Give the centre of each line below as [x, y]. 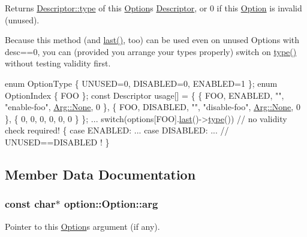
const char [30, 204]
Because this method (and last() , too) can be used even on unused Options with [152, 40]
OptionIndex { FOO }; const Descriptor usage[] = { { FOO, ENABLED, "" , [145, 95]
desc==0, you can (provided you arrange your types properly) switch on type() [151, 51]
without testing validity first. [58, 63]
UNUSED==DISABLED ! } [57, 142]
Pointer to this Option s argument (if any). [82, 226]
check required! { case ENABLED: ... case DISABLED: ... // [117, 130]
